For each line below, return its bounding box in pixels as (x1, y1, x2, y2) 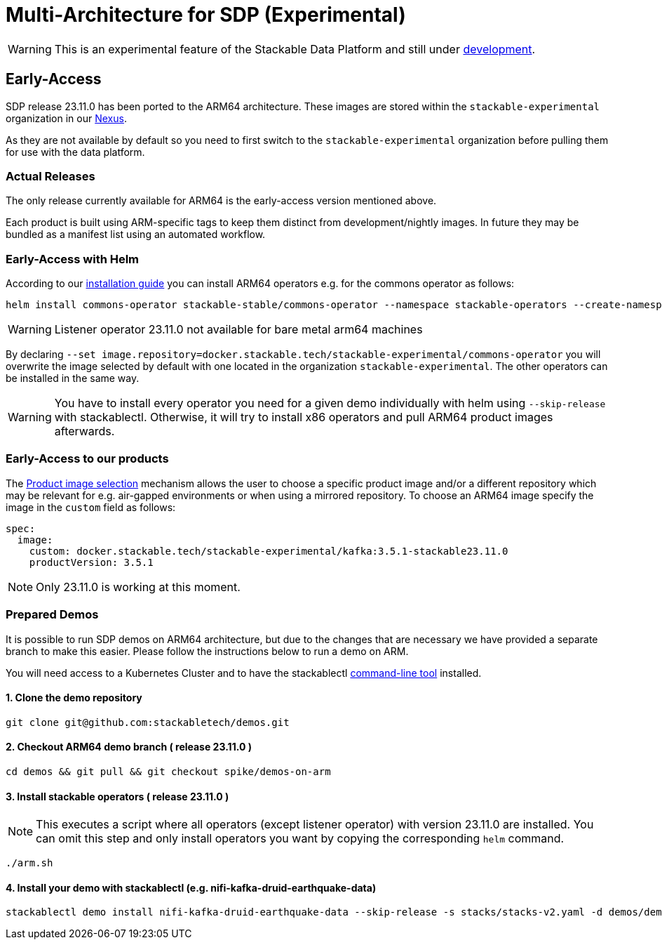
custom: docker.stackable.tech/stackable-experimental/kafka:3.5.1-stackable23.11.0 (29, 545, 508, 557)
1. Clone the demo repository (6, 692, 142, 704)
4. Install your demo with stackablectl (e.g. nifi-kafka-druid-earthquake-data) (6, 881, 377, 894)
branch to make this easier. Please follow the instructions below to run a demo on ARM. (6, 645, 409, 657)
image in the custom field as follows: (6, 501, 176, 513)
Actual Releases (6, 168, 95, 183)
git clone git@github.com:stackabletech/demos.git (6, 716, 290, 728)
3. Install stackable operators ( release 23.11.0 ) (6, 790, 229, 802)
